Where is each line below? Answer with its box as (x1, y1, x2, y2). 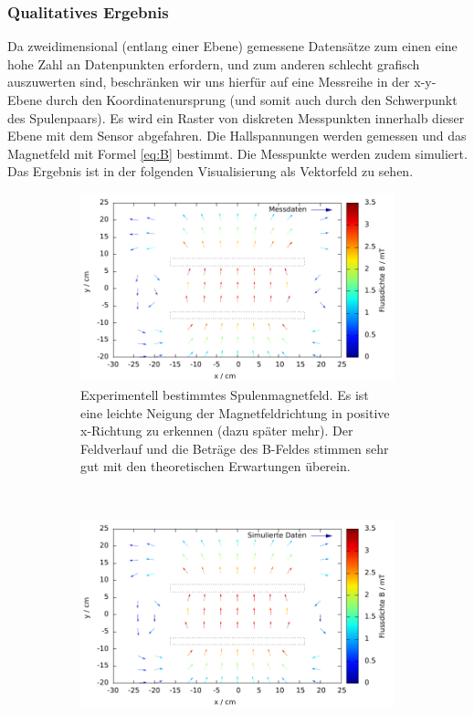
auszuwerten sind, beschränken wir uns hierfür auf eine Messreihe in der (7, 72, 410, 91)
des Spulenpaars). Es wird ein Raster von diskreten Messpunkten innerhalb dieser (7, 108, 465, 127)
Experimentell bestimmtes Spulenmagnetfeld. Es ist (80, 384, 369, 404)
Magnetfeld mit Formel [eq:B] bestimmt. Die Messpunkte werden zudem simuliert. (7, 143, 468, 163)
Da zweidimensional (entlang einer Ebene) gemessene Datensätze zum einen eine (7, 37, 458, 56)
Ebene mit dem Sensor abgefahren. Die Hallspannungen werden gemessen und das (7, 126, 467, 145)
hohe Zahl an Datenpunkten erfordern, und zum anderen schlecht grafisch (7, 54, 420, 73)
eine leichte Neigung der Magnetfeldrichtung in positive (80, 403, 390, 422)
